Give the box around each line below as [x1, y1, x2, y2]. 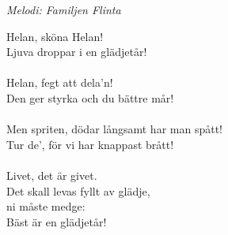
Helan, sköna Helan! [6, 28, 104, 44]
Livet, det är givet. [6, 166, 97, 183]
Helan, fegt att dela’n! [6, 74, 113, 91]
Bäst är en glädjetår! [6, 213, 107, 229]
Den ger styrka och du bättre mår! [6, 89, 174, 106]
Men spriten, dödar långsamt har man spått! [6, 121, 222, 137]
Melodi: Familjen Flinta [6, 2, 121, 17]
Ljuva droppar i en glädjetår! [6, 43, 147, 60]
